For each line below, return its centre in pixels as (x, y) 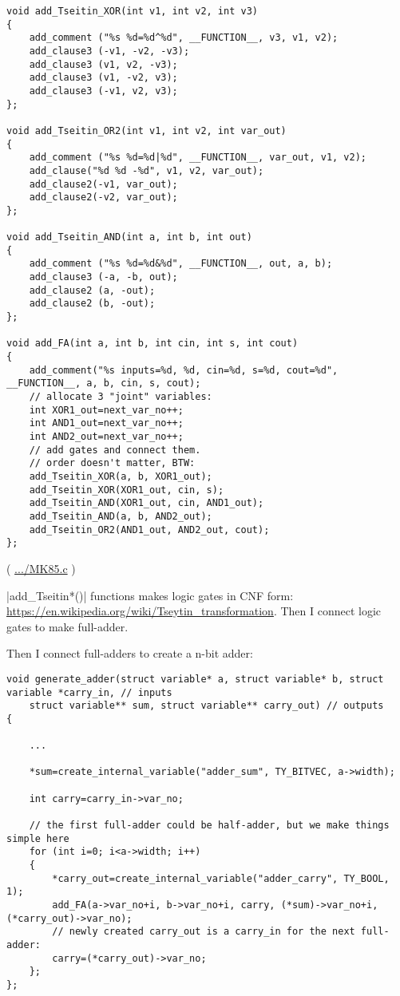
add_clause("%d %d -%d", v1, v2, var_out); (147, 170)
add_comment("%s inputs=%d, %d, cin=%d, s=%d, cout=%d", (184, 370)
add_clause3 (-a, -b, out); (103, 277)
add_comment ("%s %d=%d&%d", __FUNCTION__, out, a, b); (181, 264)
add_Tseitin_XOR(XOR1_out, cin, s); (127, 490)
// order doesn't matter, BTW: (112, 463)
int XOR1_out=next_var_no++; (106, 410)
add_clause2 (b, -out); (92, 304)
